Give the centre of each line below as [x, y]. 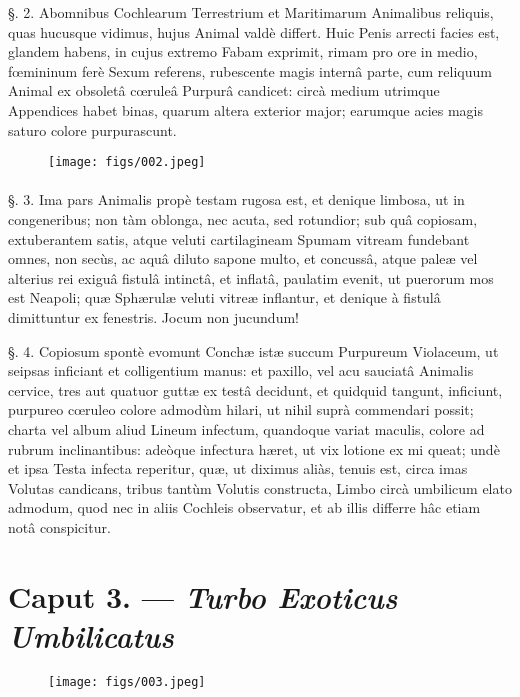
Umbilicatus [91, 635]
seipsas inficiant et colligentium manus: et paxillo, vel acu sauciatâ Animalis [241, 370]
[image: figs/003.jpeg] [127, 681]
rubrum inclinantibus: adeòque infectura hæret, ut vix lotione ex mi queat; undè [254, 448]
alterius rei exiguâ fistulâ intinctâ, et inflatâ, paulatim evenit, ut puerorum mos [251, 277]
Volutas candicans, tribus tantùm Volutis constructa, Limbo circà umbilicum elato [260, 487]
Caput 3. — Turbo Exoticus [203, 596]
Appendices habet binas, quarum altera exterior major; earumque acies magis [245, 109]
